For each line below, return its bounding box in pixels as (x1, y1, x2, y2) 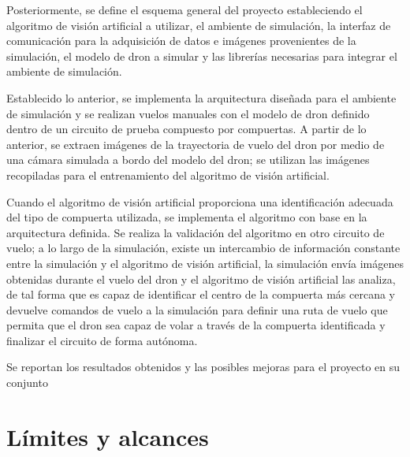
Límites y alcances (6, 420, 209, 452)
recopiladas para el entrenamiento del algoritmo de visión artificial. (6, 166, 330, 183)
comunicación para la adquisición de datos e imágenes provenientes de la (6, 32, 356, 49)
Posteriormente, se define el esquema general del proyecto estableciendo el (6, 2, 363, 17)
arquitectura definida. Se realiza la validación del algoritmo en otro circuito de (6, 224, 385, 240)
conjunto (6, 374, 48, 391)
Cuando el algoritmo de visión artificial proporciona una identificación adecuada (6, 193, 393, 210)
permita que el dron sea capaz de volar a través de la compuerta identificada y (6, 317, 386, 333)
